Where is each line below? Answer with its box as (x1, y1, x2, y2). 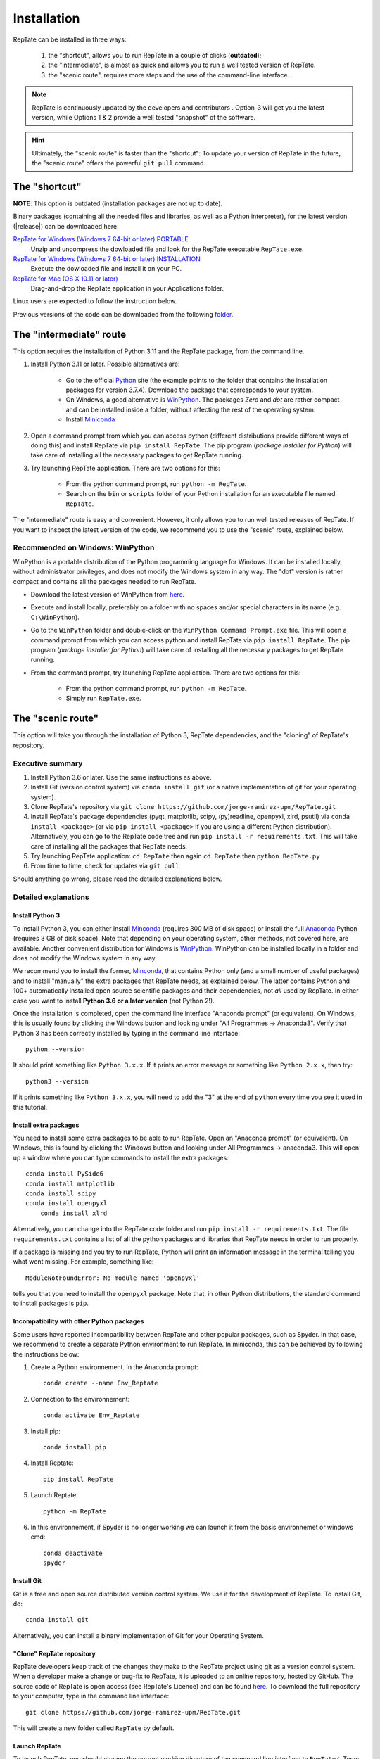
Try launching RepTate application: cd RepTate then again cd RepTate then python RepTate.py (30, 852, 320, 861)
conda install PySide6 (25, 1170, 104, 1178)
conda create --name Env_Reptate (43, 1379, 158, 1387)
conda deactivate (43, 1549, 103, 1557)
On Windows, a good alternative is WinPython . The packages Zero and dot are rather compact (65, 395, 340, 404)
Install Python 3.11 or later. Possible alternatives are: (30, 360, 180, 369)
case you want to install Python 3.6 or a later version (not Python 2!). (13, 996, 215, 1005)
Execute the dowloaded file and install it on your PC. (30, 265, 182, 273)
